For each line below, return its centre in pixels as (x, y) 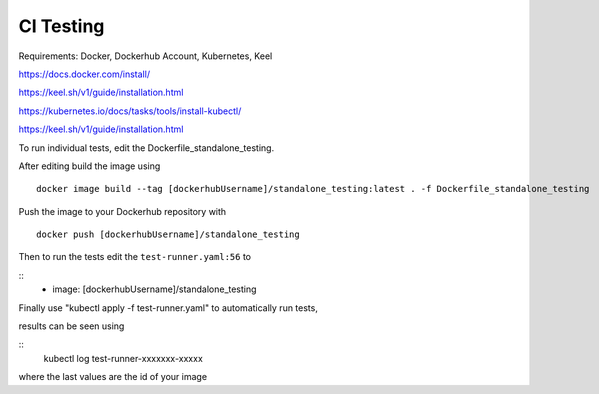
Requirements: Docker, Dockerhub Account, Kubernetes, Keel (145, 56)
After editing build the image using (89, 166)
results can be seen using (71, 326)
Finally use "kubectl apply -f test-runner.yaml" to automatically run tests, (168, 307)
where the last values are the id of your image (113, 377)
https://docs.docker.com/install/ (84, 74)
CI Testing (61, 26)
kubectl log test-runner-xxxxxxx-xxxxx (123, 358)
